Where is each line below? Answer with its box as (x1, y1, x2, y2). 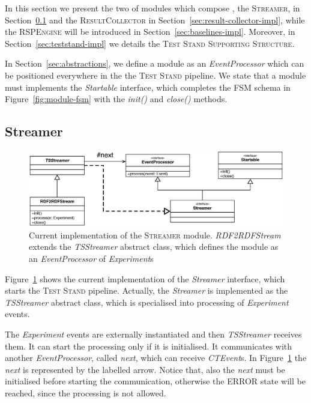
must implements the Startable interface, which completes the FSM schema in (5, 80, 291, 93)
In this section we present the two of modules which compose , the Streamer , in (5, 2, 300, 14)
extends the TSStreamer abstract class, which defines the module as (29, 240, 279, 253)
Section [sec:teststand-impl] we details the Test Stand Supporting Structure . (5, 37, 295, 49)
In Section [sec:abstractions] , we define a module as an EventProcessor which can (5, 57, 304, 70)
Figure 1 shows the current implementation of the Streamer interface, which (5, 272, 285, 285)
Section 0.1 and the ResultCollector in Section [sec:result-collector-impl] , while (5, 13, 305, 26)
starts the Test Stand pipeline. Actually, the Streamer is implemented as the (5, 284, 288, 297)
